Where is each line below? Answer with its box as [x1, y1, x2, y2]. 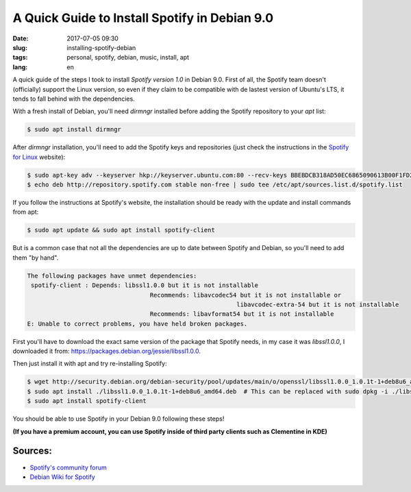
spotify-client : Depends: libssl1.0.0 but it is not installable [31, 282, 259, 289]
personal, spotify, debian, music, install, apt [66, 53, 190, 62]
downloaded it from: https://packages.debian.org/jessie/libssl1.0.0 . [12, 347, 201, 356]
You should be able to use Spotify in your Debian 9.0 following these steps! [12, 415, 225, 423]
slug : [12, 43, 27, 51]
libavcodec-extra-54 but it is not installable [236, 300, 399, 308]
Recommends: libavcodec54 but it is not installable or [149, 291, 342, 299]
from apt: [12, 208, 39, 216]
